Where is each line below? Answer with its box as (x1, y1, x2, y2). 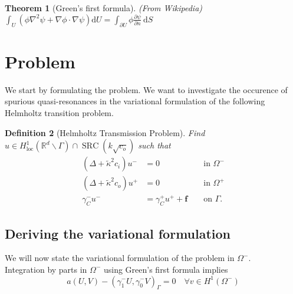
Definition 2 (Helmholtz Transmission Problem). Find (5, 126, 205, 138)
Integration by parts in (5, 263, 87, 275)
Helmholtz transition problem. (5, 107, 114, 119)
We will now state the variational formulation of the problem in (5, 252, 235, 264)
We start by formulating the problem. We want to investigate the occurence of (5, 83, 288, 95)
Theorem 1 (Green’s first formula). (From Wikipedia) (5, 2, 203, 14)
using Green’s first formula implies (103, 263, 228, 275)
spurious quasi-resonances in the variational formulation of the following (5, 95, 265, 107)
